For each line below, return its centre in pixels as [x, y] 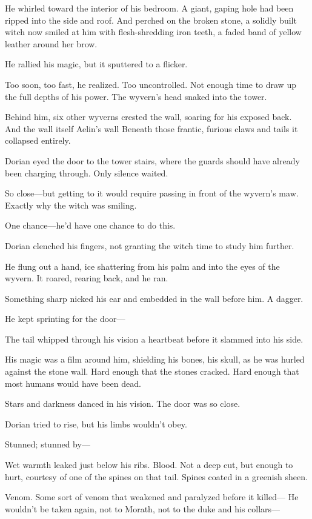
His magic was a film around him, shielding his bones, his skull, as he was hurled [155, 359]
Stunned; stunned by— [48, 444]
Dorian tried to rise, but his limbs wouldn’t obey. [96, 424]
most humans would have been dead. [73, 383]
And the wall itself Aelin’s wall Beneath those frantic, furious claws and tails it [151, 128]
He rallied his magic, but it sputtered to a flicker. [96, 64]
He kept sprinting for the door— [65, 319]
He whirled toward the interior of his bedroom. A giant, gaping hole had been [149, 8]
